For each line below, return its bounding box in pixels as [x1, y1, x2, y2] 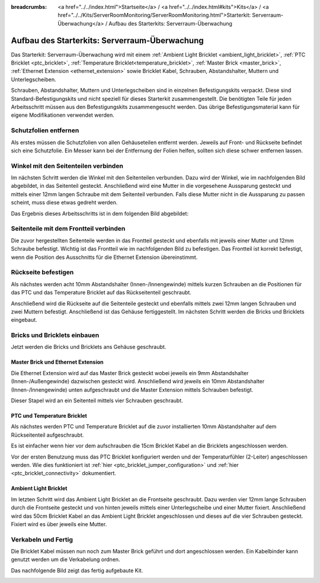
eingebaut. [11, 316, 38, 323]
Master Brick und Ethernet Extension [11, 358, 104, 366]
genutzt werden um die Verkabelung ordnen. [11, 556, 121, 563]
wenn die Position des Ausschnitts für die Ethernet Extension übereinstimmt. [11, 254, 198, 261]
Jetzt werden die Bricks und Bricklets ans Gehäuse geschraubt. [11, 344, 167, 351]
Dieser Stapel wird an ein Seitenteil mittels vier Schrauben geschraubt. [11, 397, 183, 404]
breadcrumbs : [11, 4, 47, 10]
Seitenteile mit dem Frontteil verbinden [11, 225, 126, 233]
